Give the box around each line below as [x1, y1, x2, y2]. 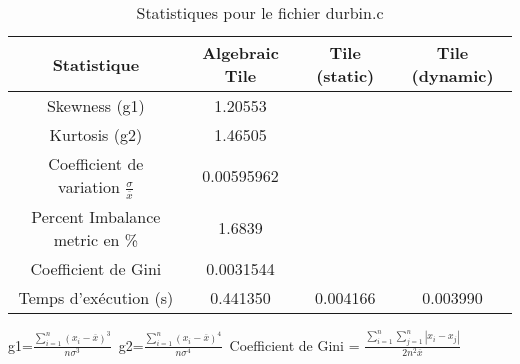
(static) [316, 64, 375, 87]
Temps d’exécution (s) [18, 285, 174, 309]
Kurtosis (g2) [49, 123, 143, 146]
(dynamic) [411, 64, 494, 87]
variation [58, 175, 120, 198]
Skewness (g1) [46, 94, 145, 117]
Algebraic [202, 41, 279, 64]
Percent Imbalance [31, 204, 161, 228]
